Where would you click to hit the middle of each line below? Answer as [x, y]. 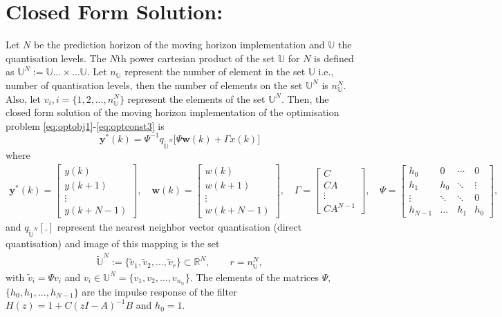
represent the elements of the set [196, 98]
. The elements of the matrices [254, 277]
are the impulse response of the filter [159, 291]
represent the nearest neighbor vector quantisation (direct [179, 226]
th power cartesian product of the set [196, 58]
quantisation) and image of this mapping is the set [113, 243]
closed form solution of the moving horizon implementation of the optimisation [173, 112]
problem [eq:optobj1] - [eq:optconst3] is [85, 125]
